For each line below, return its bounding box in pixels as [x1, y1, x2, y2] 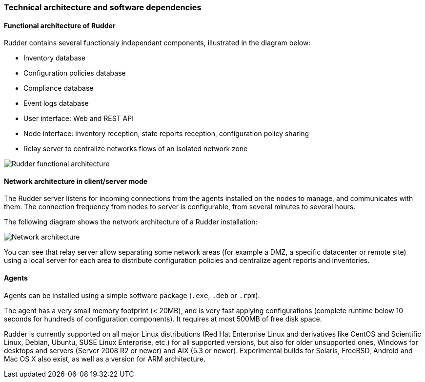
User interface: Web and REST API [23, 114, 134, 123]
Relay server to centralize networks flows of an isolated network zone [23, 144, 248, 153]
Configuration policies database [23, 69, 126, 78]
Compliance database [23, 84, 94, 93]
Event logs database [23, 99, 89, 108]
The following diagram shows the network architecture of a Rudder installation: [4, 218, 258, 226]
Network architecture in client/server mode [4, 177, 148, 185]
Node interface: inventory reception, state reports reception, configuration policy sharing [23, 129, 309, 138]
